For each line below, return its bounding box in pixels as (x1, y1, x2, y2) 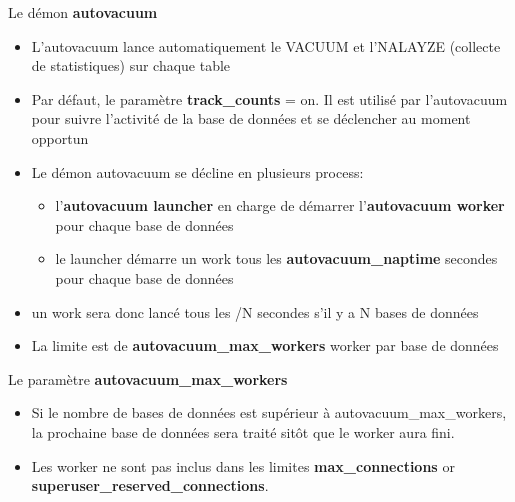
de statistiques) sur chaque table (31, 55, 231, 76)
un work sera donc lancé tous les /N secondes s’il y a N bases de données (31, 301, 479, 322)
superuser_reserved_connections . (31, 475, 269, 496)
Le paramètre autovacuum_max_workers (8, 368, 288, 389)
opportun (31, 127, 89, 148)
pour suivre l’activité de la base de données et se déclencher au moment (31, 108, 471, 129)
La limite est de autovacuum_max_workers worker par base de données (31, 335, 499, 356)
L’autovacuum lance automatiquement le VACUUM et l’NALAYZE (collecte (31, 35, 501, 56)
